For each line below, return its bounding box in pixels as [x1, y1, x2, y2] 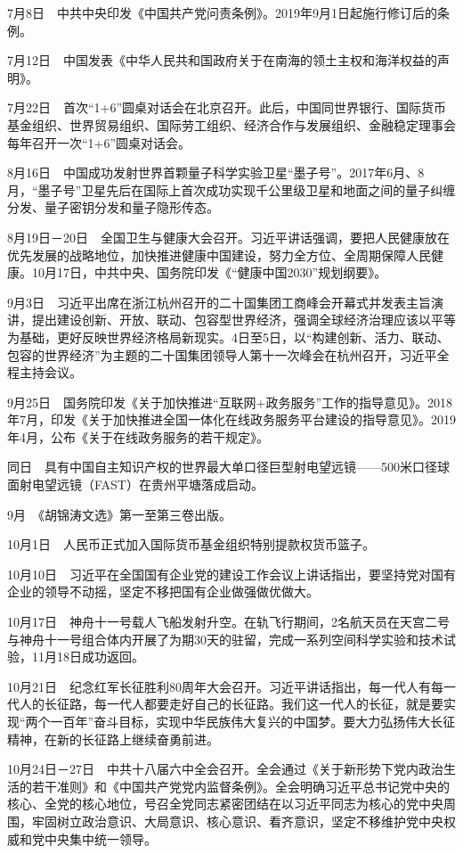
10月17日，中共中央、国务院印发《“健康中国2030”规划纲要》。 [31, 263, 387, 282]
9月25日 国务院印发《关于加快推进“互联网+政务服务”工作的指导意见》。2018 [7, 392, 453, 411]
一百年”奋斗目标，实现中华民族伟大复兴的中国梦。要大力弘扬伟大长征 [50, 712, 456, 730]
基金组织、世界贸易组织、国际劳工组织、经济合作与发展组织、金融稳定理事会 [7, 115, 456, 134]
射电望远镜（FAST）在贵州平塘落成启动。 [19, 475, 264, 494]
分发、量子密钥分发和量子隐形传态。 [7, 198, 219, 217]
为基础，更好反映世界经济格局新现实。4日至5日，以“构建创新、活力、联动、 [7, 327, 450, 346]
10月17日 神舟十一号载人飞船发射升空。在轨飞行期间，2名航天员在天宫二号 [7, 612, 450, 631]
